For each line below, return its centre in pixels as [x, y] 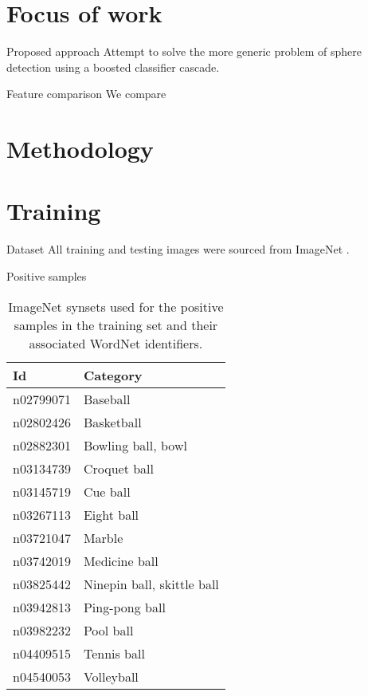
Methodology [80, 149]
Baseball [107, 399]
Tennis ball [114, 653]
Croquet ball [118, 468]
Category [113, 375]
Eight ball [111, 514]
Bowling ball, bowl [135, 445]
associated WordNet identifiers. [116, 343]
